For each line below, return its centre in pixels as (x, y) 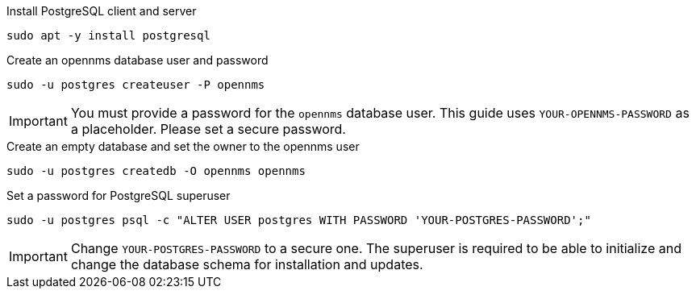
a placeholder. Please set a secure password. (208, 129)
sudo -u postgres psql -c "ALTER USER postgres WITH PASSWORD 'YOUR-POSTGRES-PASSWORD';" (299, 220)
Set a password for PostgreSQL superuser (119, 195)
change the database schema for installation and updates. (247, 264)
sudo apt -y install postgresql (108, 35)
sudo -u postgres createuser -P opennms (136, 85)
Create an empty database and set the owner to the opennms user (183, 146)
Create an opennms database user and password (138, 60)
